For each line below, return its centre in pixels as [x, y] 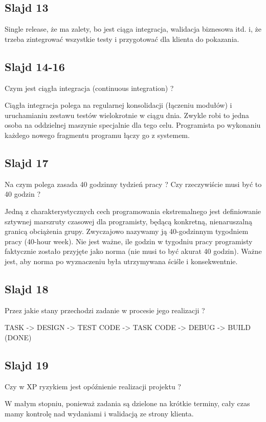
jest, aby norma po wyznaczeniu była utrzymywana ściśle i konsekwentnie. [121, 261]
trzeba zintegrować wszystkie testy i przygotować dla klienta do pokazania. [122, 39]
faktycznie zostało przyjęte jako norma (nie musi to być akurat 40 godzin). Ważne [133, 251]
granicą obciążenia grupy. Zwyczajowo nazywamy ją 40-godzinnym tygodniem [127, 231]
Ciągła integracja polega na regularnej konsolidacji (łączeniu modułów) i [118, 105]
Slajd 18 [27, 288]
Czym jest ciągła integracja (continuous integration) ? [89, 88]
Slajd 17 [27, 162]
